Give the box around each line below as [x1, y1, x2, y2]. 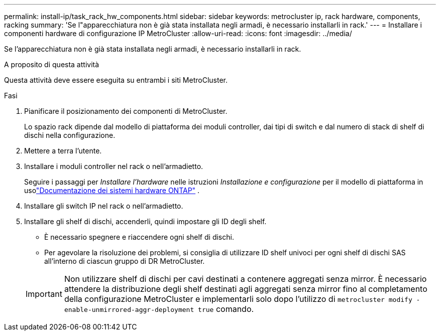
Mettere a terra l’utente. [24, 146, 102, 155]
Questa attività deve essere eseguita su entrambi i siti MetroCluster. [4, 76, 228, 84]
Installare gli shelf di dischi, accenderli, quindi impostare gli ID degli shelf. [24, 217, 267, 226]
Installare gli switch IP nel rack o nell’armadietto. [24, 202, 183, 210]
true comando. [198, 304, 254, 314]
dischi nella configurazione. [24, 131, 116, 139]
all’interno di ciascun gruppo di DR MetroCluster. [44, 257, 205, 265]
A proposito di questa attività [4, 60, 99, 69]
